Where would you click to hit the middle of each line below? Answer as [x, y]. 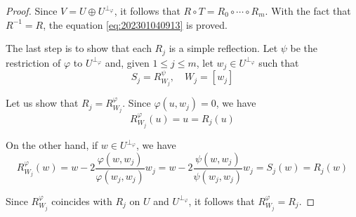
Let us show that [42, 103]
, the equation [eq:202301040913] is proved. [135, 24]
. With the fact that [308, 11]
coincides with [82, 200]
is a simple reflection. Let [223, 48]
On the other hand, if [52, 145]
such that [279, 62]
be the [304, 48]
